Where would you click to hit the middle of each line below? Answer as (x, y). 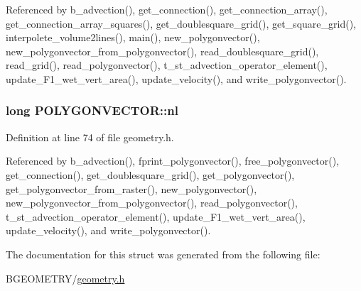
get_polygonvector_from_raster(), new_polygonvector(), (131, 188)
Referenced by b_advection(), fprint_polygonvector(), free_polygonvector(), (173, 161)
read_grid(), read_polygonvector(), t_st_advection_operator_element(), (167, 65)
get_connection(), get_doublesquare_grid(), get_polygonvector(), (150, 174)
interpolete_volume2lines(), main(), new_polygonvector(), (133, 37)
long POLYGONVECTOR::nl (92, 110)
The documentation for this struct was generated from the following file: (163, 254)
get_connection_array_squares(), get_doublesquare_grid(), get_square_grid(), (181, 23)
